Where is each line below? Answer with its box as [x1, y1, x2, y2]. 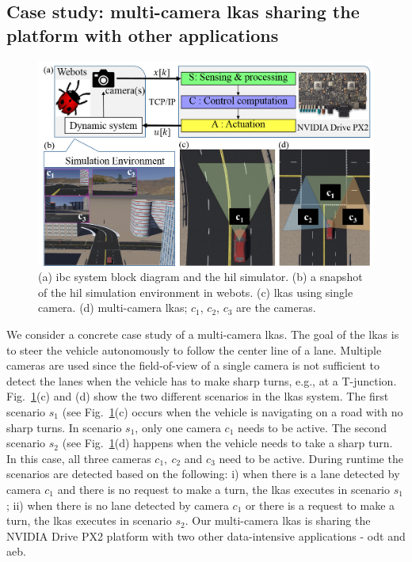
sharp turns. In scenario [6, 419, 122, 435]
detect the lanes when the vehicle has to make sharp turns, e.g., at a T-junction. [6, 372, 397, 389]
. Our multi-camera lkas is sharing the [185, 512, 371, 529]
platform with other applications [6, 22, 279, 47]
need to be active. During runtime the [219, 450, 403, 466]
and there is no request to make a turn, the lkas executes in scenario [57, 480, 391, 497]
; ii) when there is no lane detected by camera [6, 496, 229, 513]
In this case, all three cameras [6, 450, 151, 466]
